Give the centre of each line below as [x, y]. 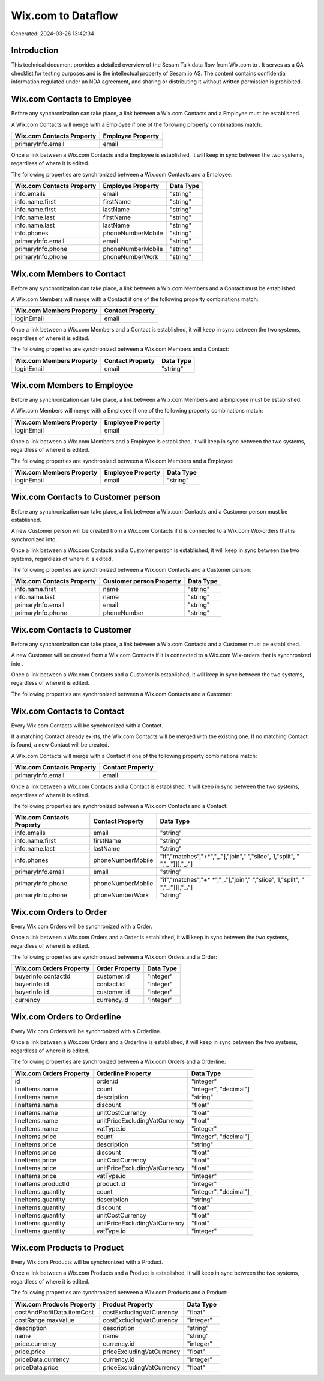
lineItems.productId [42, 1183]
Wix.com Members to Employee [72, 385]
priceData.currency [42, 1359]
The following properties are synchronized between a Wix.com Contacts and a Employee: [122, 174]
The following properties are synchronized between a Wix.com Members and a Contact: [120, 349]
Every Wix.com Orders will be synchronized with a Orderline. [86, 1031]
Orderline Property [124, 1073]
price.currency [35, 1344]
